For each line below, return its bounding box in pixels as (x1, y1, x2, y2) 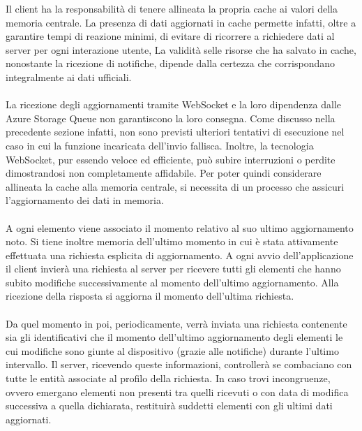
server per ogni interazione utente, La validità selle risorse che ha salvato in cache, (6, 42, 356, 57)
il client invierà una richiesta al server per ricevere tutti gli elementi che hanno (6, 261, 341, 276)
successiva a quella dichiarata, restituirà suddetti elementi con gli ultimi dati (6, 398, 333, 413)
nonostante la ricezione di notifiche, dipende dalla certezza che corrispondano (6, 56, 335, 71)
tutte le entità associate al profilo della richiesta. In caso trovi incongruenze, (6, 371, 331, 386)
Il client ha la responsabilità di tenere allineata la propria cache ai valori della (6, 1, 338, 15)
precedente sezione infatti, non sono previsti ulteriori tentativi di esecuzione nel (6, 124, 345, 139)
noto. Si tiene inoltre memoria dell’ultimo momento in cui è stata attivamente (6, 234, 338, 249)
